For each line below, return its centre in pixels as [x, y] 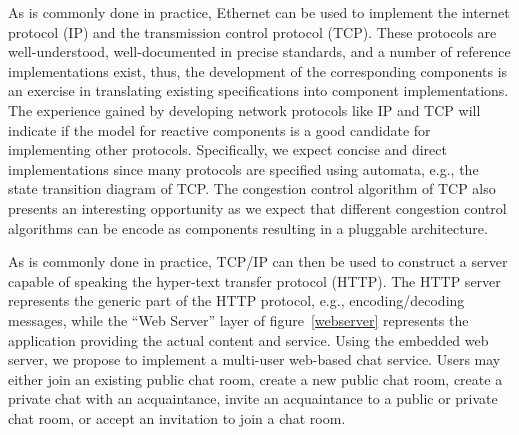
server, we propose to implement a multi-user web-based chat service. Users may [254, 359]
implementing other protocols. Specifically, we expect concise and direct [227, 149]
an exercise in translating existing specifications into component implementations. [258, 90]
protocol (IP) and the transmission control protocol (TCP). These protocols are [252, 31]
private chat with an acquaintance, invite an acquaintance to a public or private [253, 398]
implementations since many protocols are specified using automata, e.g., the [243, 168]
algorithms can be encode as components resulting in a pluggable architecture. [248, 227]
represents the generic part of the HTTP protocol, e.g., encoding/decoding [236, 300]
